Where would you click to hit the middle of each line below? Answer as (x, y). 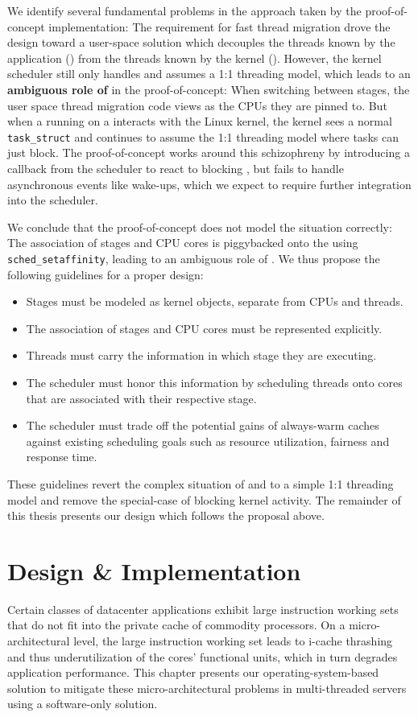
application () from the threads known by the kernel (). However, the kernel (195, 58)
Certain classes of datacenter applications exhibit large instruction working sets (203, 609)
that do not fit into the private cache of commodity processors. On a (176, 625)
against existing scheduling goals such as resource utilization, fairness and (208, 441)
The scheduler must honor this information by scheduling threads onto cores (214, 382)
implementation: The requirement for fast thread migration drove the (219, 26)
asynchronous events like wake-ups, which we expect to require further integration (209, 184)
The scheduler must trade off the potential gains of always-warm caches (203, 425)
